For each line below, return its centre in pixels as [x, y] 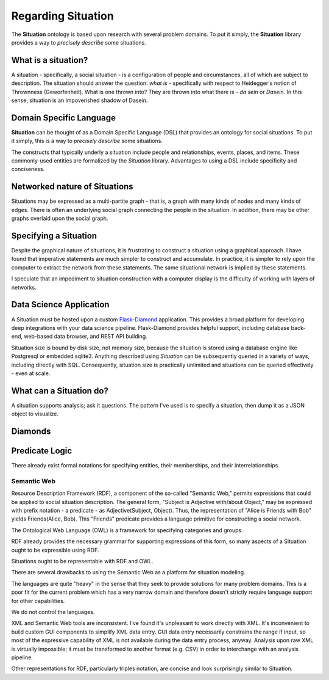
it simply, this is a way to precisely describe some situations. [87, 141]
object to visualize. [35, 414]
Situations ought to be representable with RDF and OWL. [82, 561]
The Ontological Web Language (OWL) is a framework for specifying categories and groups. [127, 530]
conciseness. [28, 169]
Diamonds [31, 431]
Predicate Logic [42, 451]
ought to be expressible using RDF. [55, 550]
